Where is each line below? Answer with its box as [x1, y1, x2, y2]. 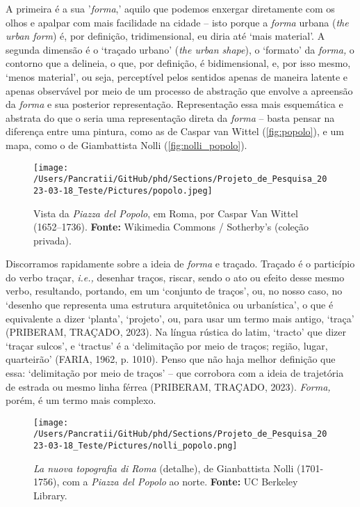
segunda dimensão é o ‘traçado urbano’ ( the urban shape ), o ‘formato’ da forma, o [6, 42, 354, 56]
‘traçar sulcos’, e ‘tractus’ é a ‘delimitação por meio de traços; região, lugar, [6, 338, 328, 352]
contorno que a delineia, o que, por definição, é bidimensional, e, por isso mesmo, [6, 56, 351, 70]
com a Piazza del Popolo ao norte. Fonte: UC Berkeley [62, 474, 298, 489]
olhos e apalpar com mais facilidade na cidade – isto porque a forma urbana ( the [6, 15, 349, 29]
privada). [33, 233, 72, 247]
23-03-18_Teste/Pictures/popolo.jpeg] [33, 185, 213, 196]
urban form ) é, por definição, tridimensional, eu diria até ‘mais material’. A [6, 29, 325, 43]
